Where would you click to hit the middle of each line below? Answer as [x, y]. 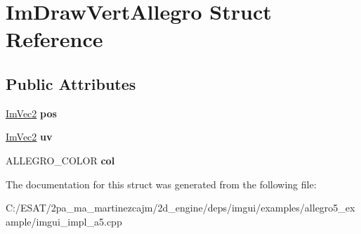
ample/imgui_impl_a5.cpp [64, 221]
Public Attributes [71, 83]
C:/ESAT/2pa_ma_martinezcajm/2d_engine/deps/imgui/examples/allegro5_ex [180, 208]
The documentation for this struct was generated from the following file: [161, 184]
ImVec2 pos [31, 113]
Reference [54, 39]
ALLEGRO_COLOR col [60, 160]
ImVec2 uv [29, 137]
